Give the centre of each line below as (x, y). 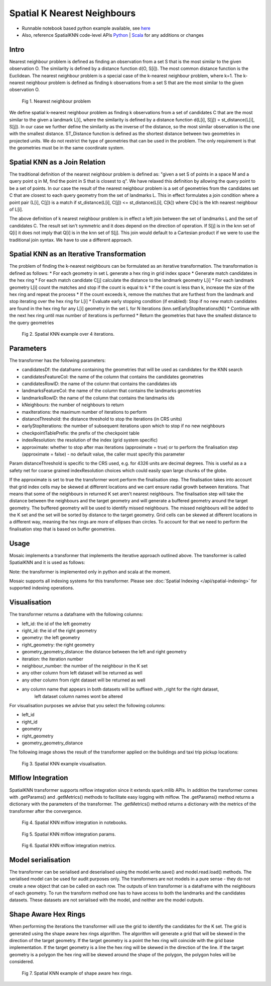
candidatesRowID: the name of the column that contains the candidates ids (99, 384)
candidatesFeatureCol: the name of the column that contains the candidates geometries (113, 376)
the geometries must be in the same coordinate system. (67, 148)
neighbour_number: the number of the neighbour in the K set (85, 666)
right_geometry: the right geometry (58, 645)
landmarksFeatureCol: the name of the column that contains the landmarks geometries (111, 391)
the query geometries (32, 323)
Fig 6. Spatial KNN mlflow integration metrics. (69, 845)
